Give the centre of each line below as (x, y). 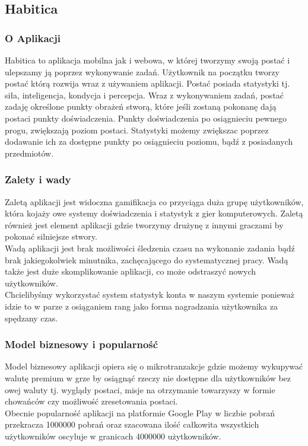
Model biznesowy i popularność (82, 344)
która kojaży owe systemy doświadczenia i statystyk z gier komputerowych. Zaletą (154, 213)
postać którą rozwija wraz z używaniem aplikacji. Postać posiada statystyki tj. (147, 83)
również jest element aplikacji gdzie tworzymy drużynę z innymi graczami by (144, 224)
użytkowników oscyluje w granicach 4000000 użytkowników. (113, 436)
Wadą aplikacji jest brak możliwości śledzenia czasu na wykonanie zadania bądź (150, 248)
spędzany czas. (31, 318)
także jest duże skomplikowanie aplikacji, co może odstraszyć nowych (131, 271)
